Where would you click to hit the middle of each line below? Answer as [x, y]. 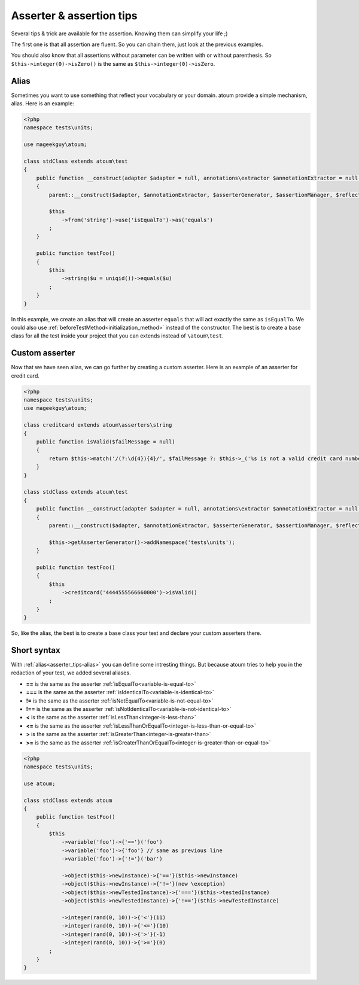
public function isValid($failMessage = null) [106, 442]
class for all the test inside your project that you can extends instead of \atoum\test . [117, 336]
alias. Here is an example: [43, 104]
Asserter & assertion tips [74, 16]
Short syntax [36, 650]
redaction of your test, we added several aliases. [71, 673]
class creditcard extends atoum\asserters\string [98, 425]
